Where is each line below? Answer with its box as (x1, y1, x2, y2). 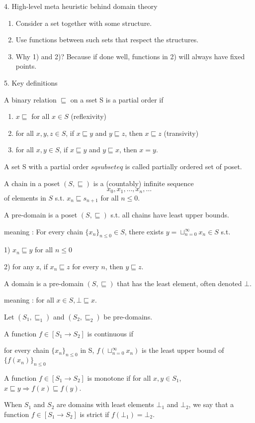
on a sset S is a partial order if (70, 94, 164, 105)
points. (15, 61, 37, 71)
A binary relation (4, 94, 57, 105)
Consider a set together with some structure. (15, 17, 152, 28)
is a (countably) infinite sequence (93, 178, 194, 188)
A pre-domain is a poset (4, 210, 78, 220)
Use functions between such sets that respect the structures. (15, 34, 199, 45)
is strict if (80, 409, 109, 419)
